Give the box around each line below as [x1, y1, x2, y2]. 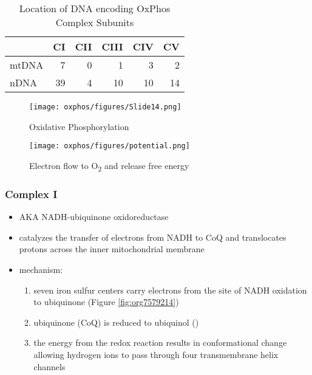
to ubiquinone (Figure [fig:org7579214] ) [33, 295, 179, 308]
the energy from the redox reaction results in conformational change [33, 336, 287, 349]
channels [33, 360, 66, 373]
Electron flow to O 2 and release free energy [29, 159, 189, 173]
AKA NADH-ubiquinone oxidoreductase [19, 210, 169, 223]
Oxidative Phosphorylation [29, 120, 129, 132]
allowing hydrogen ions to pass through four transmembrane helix [33, 348, 279, 360]
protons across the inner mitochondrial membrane [19, 243, 205, 255]
